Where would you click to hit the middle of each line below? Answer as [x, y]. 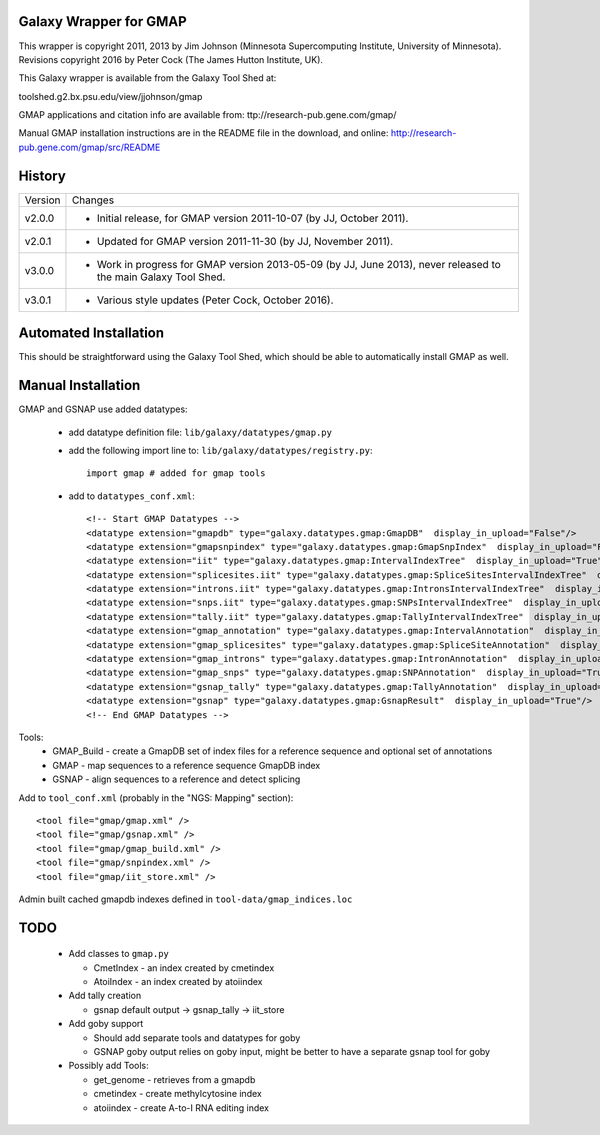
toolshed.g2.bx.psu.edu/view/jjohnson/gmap [110, 96]
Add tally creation [105, 996]
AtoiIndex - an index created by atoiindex [178, 982]
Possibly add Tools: [108, 1066]
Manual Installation [79, 385]
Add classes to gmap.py [119, 954]
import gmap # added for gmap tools [176, 473]
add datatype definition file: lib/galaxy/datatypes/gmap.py [200, 432]
